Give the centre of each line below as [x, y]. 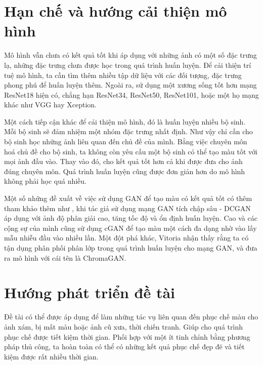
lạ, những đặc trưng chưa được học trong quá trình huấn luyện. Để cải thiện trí [128, 65]
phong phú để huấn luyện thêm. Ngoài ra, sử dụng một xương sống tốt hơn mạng [130, 85]
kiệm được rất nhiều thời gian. [51, 356]
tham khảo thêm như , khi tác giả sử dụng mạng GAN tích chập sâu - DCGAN [127, 208]
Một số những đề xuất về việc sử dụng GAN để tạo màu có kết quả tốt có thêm [128, 198]
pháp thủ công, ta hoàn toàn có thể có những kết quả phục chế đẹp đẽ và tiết [124, 347]
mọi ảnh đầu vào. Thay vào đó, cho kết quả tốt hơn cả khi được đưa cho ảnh [123, 161]
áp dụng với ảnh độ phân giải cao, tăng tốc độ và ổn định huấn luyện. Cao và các [131, 218]
